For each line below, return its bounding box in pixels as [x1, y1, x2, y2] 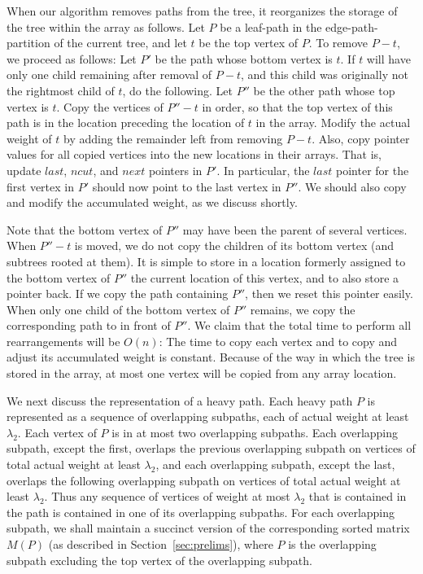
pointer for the [336, 161, 409, 178]
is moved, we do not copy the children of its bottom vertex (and [74, 237, 395, 254]
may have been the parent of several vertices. [182, 221, 408, 238]
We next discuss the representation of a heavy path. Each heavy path [7, 392, 353, 409]
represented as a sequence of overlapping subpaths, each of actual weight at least [7, 408, 409, 425]
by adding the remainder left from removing [63, 129, 283, 147]
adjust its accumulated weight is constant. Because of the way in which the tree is [7, 348, 415, 366]
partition [7, 34, 50, 51]
